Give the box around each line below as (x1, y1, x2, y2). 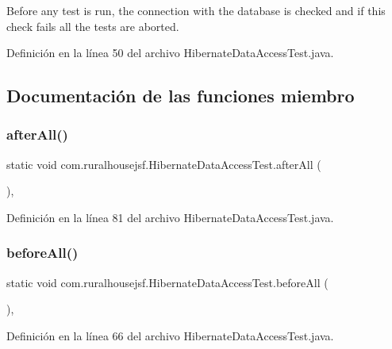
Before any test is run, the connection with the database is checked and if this (6, 2, 386, 18)
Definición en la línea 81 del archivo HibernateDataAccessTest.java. (6, 209, 334, 225)
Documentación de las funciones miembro (6, 83, 355, 108)
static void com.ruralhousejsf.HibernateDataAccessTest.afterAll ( (6, 155, 321, 172)
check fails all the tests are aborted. (6, 17, 179, 34)
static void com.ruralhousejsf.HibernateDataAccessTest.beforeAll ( (6, 274, 329, 290)
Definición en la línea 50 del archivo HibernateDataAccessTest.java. (6, 44, 334, 61)
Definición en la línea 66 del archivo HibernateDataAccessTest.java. (6, 327, 334, 343)
